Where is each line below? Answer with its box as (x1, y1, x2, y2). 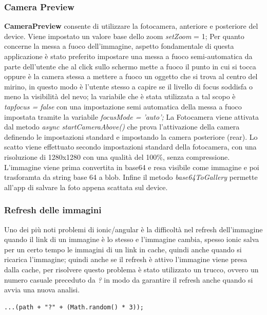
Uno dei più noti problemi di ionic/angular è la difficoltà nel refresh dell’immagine (4, 224, 263, 234)
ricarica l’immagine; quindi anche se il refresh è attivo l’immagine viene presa (4, 254, 247, 265)
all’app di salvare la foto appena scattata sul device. (4, 181, 168, 192)
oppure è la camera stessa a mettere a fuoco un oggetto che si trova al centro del (4, 71, 258, 82)
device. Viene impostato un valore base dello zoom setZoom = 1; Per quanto (4, 30, 244, 41)
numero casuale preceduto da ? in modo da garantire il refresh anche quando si (4, 274, 253, 285)
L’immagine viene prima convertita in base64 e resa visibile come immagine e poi (4, 161, 259, 172)
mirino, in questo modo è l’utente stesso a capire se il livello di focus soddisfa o (4, 81, 253, 91)
